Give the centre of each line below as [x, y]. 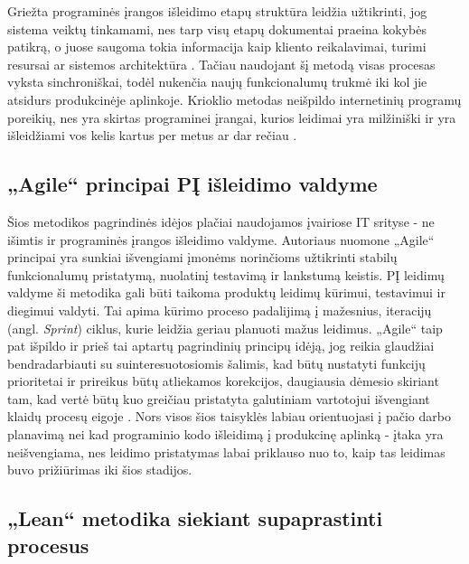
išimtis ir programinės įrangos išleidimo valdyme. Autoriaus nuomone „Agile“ [221, 239]
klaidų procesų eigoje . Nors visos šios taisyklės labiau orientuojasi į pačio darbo [229, 416]
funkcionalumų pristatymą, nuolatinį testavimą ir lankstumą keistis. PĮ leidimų [226, 274]
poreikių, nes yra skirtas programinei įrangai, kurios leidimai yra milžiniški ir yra [232, 117]
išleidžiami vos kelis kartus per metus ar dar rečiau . [152, 135]
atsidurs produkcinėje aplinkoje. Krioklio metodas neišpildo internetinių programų [234, 99]
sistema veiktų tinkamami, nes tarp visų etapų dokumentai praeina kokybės [217, 28]
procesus [48, 545]
